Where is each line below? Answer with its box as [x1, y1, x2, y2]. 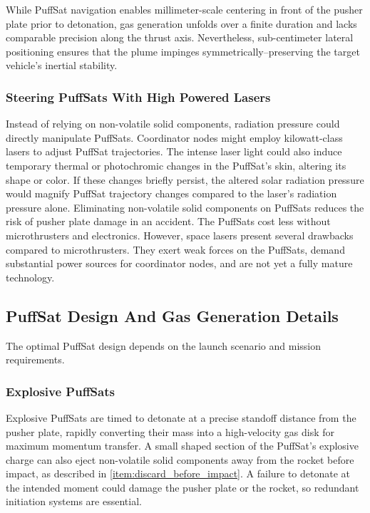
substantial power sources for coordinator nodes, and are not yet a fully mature [6, 256, 353, 271]
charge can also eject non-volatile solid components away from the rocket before [6, 452, 354, 467]
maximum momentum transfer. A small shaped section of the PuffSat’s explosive [6, 438, 359, 453]
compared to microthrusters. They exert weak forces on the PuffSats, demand [6, 242, 345, 256]
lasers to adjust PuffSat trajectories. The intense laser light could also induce [6, 144, 342, 159]
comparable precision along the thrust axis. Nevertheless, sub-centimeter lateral [6, 30, 354, 45]
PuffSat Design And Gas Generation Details [6, 304, 339, 326]
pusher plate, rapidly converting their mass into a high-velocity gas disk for [6, 424, 335, 439]
